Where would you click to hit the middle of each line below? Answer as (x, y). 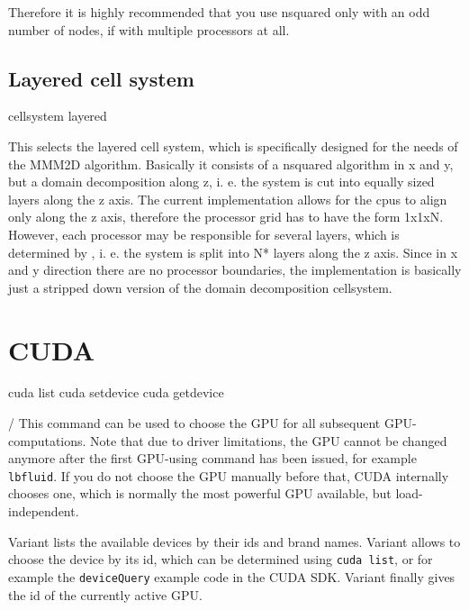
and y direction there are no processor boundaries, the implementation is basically (235, 270)
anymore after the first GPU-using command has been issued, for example (212, 458)
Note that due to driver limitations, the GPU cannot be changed (269, 440)
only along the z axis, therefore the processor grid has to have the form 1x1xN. (226, 217)
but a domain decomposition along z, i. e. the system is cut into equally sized (221, 182)
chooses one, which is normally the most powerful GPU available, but (200, 493)
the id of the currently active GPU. (105, 594)
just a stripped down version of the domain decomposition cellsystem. (200, 287)
